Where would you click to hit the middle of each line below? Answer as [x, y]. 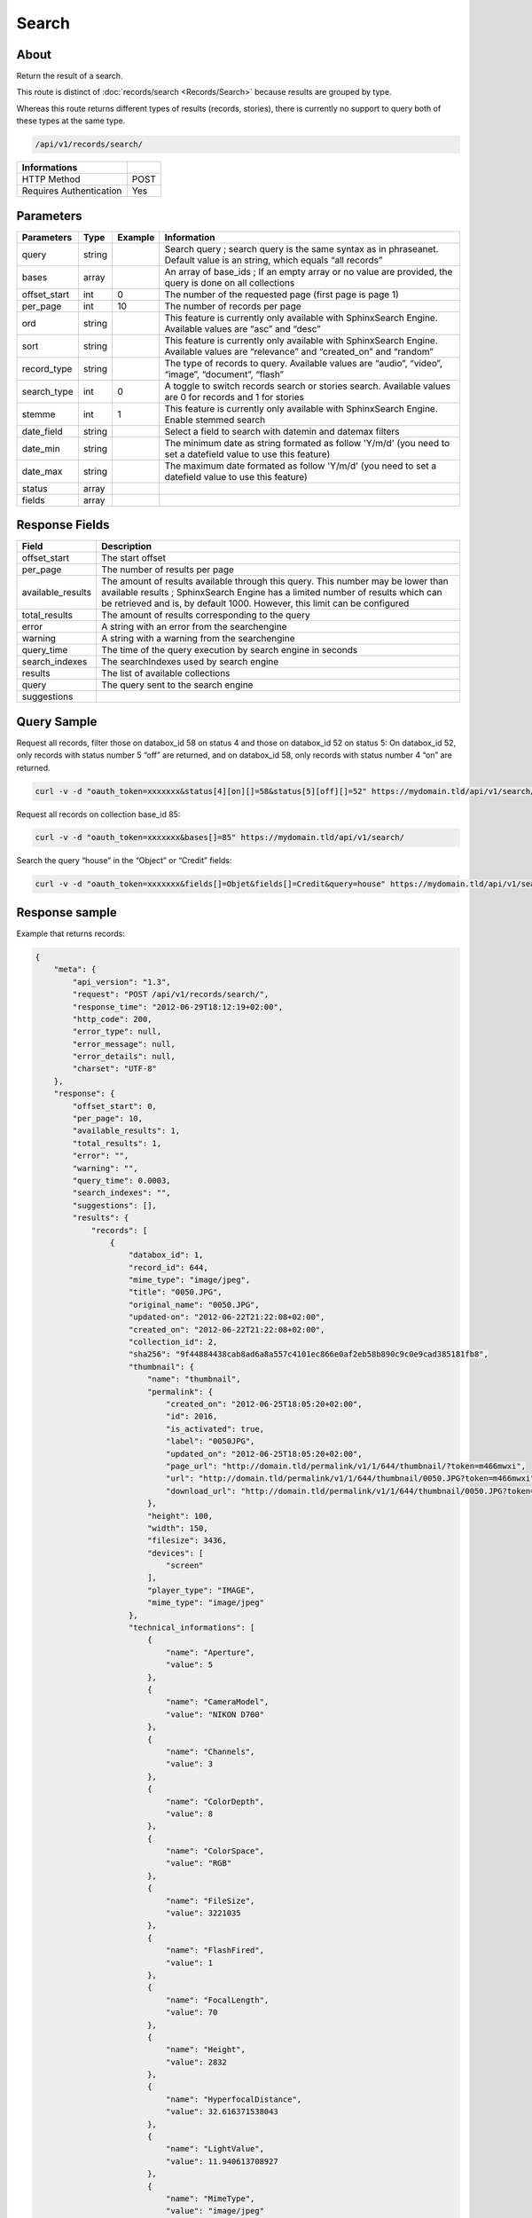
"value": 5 [189, 1665]
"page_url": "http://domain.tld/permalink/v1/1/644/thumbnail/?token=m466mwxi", [346, 1466]
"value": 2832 [196, 2062]
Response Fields [63, 525]
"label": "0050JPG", [210, 1441]
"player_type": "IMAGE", [201, 1590]
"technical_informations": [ [192, 1628]
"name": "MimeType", [210, 2199]
